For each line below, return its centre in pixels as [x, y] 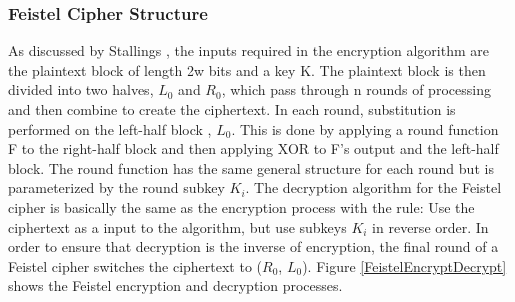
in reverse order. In [430, 226]
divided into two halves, [81, 89]
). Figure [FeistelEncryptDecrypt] [404, 265]
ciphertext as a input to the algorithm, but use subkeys [177, 226]
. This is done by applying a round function [365, 128]
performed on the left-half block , [110, 128]
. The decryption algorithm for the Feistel [373, 187]
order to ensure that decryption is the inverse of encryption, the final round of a [253, 246]
